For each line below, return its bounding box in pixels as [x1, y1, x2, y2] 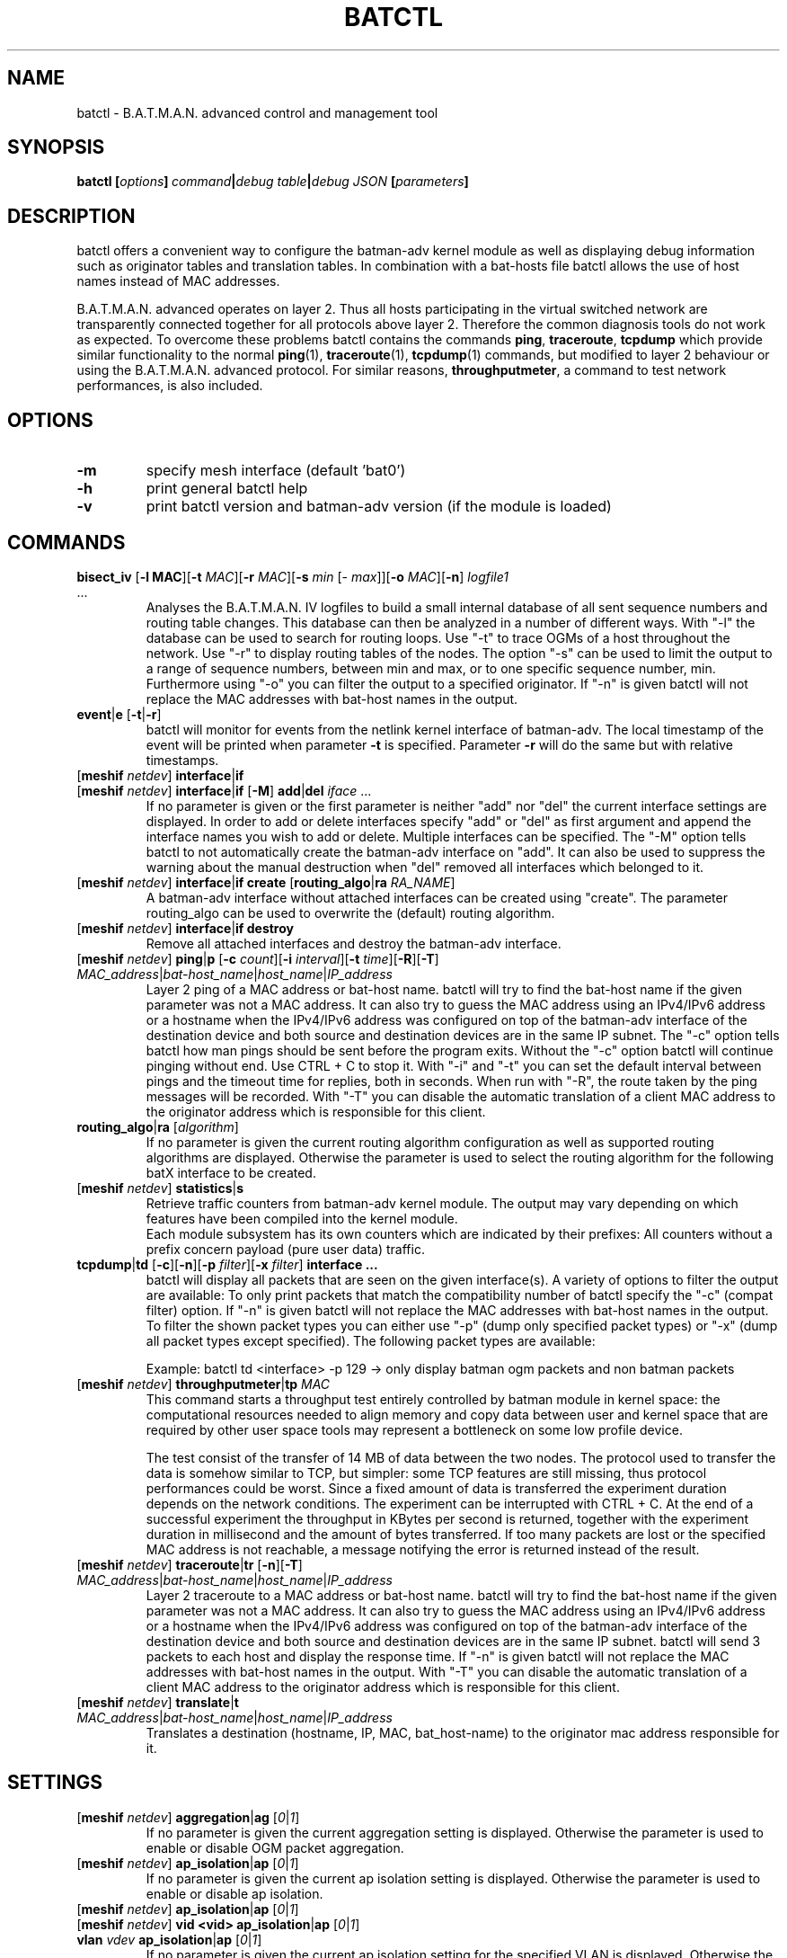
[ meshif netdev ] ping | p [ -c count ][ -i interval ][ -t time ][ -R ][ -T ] [76, 950, 439, 966]
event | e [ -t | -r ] [76, 706, 162, 722]
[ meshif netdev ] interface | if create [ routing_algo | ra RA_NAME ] [76, 874, 455, 890]
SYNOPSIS [7, 136, 105, 159]
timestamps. [146, 752, 219, 768]
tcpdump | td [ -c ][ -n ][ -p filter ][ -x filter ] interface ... [76, 1256, 378, 1272]
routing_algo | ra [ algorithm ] [76, 1118, 239, 1135]
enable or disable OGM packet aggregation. [146, 1839, 404, 1856]
